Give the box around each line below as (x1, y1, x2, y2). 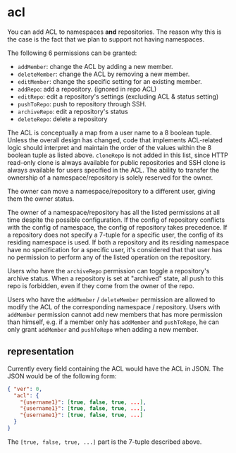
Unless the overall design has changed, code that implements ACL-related (7, 135, 223, 144)
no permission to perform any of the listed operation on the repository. (7, 253, 212, 261)
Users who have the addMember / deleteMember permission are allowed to (7, 295, 216, 304)
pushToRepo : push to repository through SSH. (17, 99, 147, 108)
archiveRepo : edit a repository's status (17, 107, 128, 116)
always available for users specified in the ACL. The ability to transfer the (7, 166, 220, 174)
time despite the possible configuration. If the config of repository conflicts (7, 216, 225, 224)
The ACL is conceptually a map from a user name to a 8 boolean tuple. (7, 128, 213, 137)
